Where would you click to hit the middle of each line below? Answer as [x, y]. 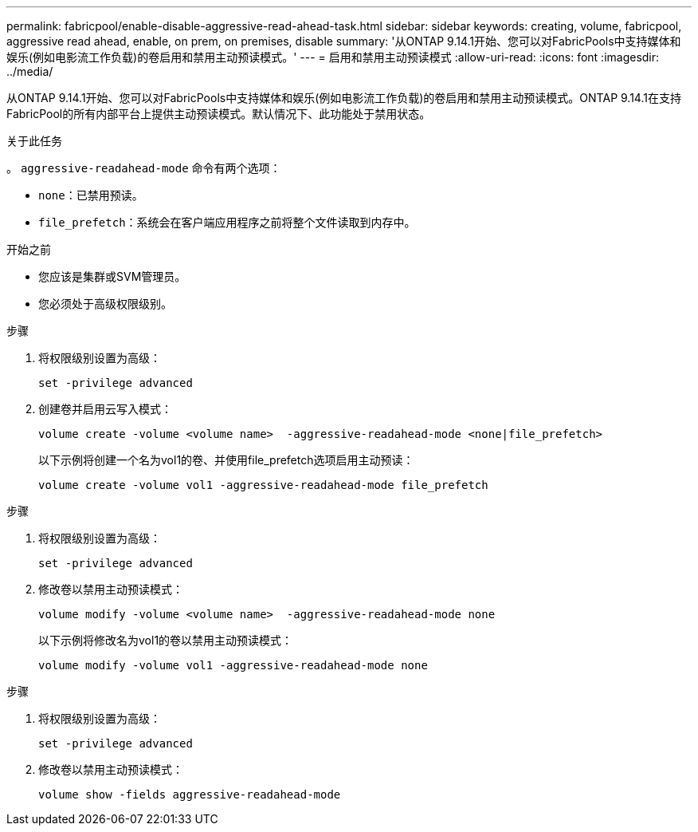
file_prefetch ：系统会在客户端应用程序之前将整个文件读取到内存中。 [227, 222]
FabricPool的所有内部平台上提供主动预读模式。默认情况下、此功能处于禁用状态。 [219, 114]
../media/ [30, 71]
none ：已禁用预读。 [91, 195]
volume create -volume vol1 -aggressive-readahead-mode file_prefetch [263, 485]
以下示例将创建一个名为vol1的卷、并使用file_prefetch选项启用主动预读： [226, 460]
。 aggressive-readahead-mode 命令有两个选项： [144, 168]
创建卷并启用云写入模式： [105, 409]
